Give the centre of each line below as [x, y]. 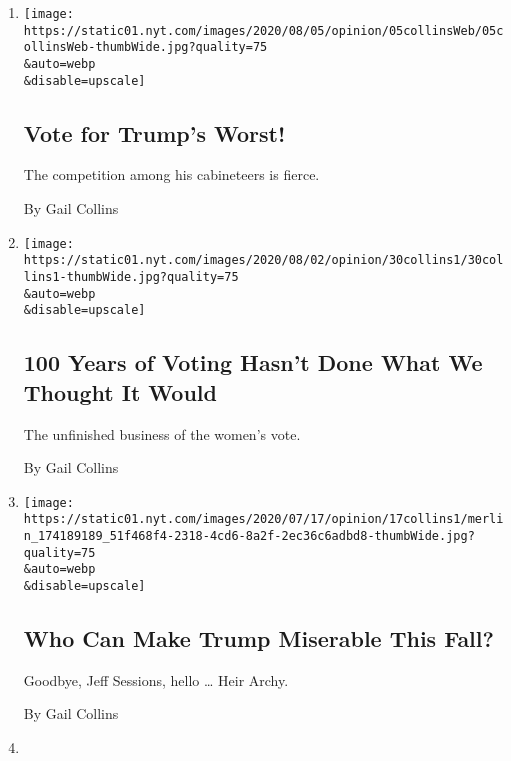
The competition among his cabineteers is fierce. [171, 174]
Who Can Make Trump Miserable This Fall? [258, 638]
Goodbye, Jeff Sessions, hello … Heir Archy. [156, 679]
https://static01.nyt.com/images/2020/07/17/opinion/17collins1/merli [263, 519]
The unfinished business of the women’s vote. [162, 433]
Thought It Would [120, 391]
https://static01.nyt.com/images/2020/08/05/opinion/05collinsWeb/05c [263, 30]
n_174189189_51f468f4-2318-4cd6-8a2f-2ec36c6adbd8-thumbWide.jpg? [249, 536]
